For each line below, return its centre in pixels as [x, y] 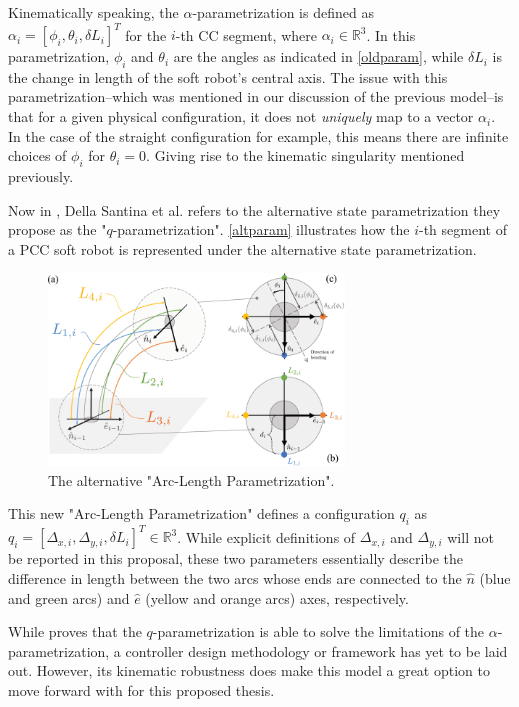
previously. [41, 176]
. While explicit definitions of [266, 536]
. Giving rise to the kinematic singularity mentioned [305, 155]
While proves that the [75, 631]
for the [146, 34]
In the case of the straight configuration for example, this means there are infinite [258, 135]
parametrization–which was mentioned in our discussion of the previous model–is [256, 96]
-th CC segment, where [246, 34]
